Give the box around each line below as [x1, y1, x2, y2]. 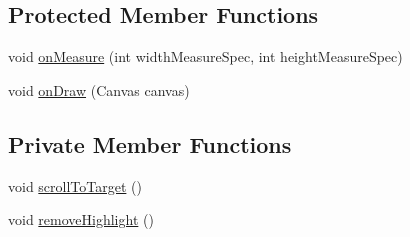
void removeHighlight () [8, 209, 154, 230]
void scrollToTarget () [8, 175, 142, 196]
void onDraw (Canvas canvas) [8, 79, 190, 100]
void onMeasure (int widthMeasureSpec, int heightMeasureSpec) [8, 46, 403, 67]
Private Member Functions [8, 128, 292, 159]
